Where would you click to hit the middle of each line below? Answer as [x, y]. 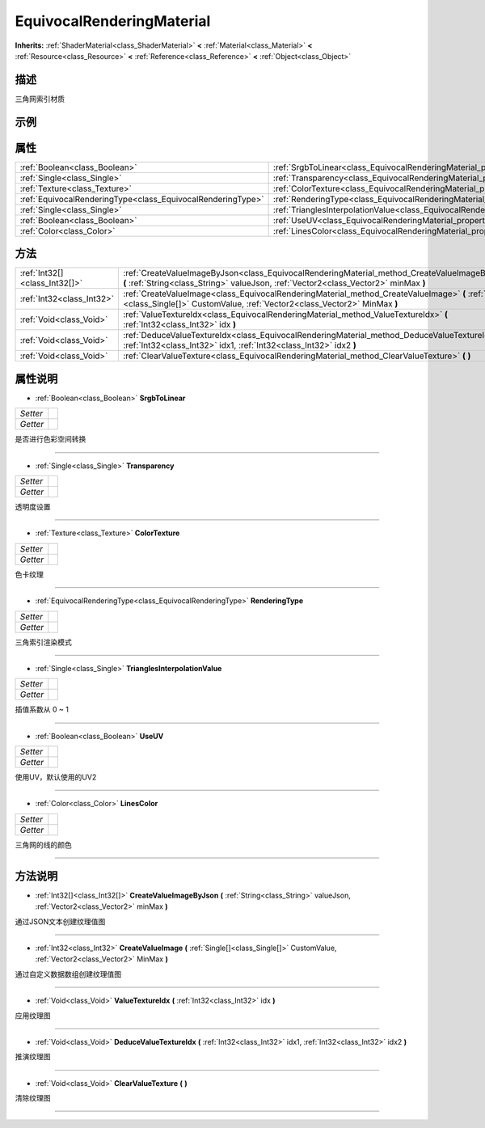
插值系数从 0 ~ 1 [42, 710]
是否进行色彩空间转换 [51, 439]
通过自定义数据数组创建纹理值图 [68, 974]
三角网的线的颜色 [43, 844]
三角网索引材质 [40, 99]
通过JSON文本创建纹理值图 [60, 921]
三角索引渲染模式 [43, 642]
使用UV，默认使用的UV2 [56, 777]
